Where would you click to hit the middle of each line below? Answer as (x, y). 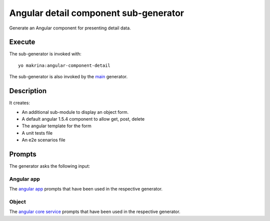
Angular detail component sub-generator (97, 13)
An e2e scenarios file (43, 140)
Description (28, 91)
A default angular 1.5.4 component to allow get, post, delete (83, 119)
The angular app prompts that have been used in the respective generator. (86, 189)
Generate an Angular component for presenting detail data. (70, 28)
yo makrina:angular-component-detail (64, 65)
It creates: (19, 103)
